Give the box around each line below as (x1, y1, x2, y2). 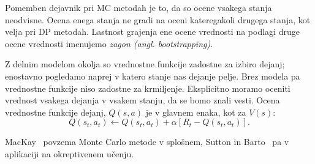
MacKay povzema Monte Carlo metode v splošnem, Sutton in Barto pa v (5, 135, 289, 148)
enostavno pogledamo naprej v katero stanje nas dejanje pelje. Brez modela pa (5, 69, 300, 82)
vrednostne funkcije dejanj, (5, 105, 106, 118)
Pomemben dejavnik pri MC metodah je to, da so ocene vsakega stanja (5, 1, 272, 13)
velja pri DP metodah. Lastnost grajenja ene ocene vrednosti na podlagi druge (5, 25, 300, 38)
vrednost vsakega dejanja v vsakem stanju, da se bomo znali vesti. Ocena (5, 94, 280, 106)
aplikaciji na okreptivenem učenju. (5, 147, 134, 160)
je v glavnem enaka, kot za (145, 105, 246, 118)
